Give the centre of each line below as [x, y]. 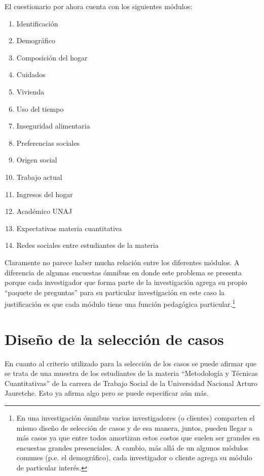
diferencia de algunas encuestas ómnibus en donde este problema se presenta [123, 272]
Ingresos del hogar [45, 194]
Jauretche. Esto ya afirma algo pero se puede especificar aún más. [107, 393]
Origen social [37, 160]
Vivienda [30, 91]
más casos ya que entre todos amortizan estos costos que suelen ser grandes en [138, 438]
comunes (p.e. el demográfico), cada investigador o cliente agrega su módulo [134, 457]
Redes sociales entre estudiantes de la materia [88, 245]
